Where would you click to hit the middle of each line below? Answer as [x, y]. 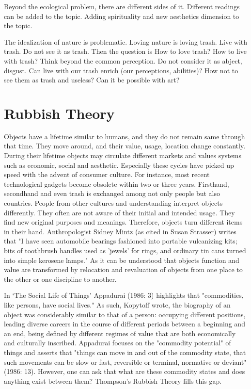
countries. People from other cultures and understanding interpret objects [113, 203]
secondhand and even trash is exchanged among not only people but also [112, 193]
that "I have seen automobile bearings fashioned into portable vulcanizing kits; [121, 241]
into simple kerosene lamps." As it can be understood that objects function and [122, 260]
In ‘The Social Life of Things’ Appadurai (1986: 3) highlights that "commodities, [124, 295]
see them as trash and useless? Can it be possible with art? [92, 80]
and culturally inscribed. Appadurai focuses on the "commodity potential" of [118, 343]
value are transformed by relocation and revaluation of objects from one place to [123, 269]
